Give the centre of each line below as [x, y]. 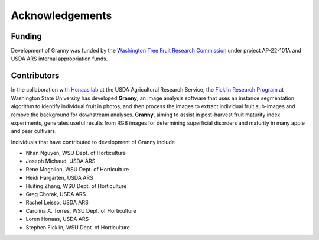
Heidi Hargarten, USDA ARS [60, 178]
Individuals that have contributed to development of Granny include [93, 142]
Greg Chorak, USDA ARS [56, 194]
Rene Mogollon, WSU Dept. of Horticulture [77, 169]
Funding [27, 36]
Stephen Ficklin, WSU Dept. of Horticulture [78, 227]
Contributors [35, 76]
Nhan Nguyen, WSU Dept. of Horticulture [76, 153]
